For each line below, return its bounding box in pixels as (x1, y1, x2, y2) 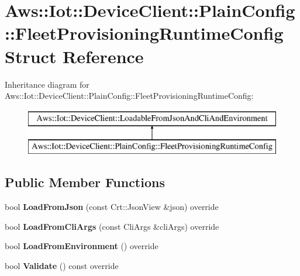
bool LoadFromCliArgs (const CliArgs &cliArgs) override (5, 220, 219, 232)
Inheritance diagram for (5, 78, 89, 90)
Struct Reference (5, 44, 144, 68)
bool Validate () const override (5, 259, 119, 271)
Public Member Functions (5, 173, 165, 191)
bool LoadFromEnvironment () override (5, 240, 158, 252)
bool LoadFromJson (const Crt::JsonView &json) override (5, 201, 219, 213)
